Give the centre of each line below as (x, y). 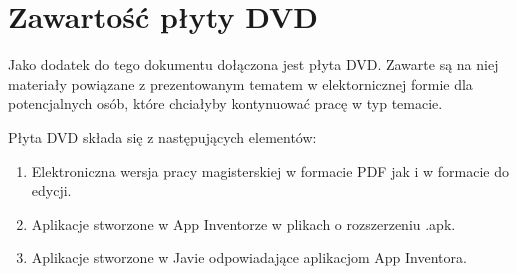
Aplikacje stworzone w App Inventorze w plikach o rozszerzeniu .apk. (243, 223)
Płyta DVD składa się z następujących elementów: (162, 136)
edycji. (51, 190)
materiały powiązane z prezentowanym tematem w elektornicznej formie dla (240, 83)
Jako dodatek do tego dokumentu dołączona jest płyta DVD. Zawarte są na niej (253, 64)
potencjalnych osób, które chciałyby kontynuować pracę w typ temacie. (225, 103)
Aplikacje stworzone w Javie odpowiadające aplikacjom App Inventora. (249, 257)
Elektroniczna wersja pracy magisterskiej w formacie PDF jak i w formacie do (270, 170)
